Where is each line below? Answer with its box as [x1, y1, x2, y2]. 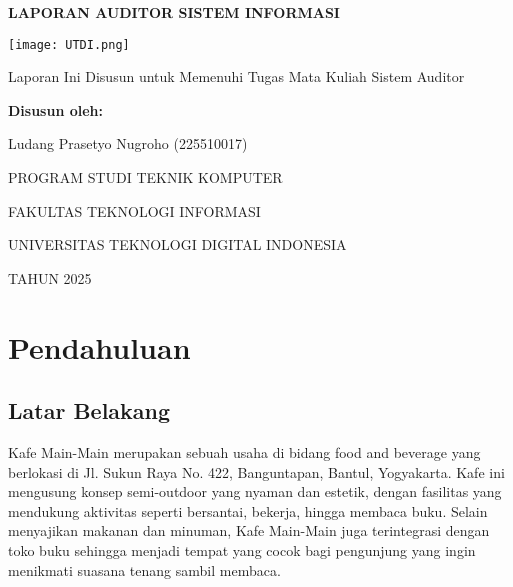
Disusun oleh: [8, 99, 104, 120]
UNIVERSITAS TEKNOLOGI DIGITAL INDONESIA [8, 234, 347, 255]
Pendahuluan [8, 326, 191, 367]
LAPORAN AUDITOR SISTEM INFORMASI [8, 2, 340, 22]
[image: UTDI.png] [8, 37, 130, 52]
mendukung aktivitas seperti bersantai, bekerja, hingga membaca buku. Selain [8, 500, 488, 521]
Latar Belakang [8, 395, 171, 426]
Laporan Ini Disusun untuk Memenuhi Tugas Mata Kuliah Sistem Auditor [8, 66, 465, 87]
